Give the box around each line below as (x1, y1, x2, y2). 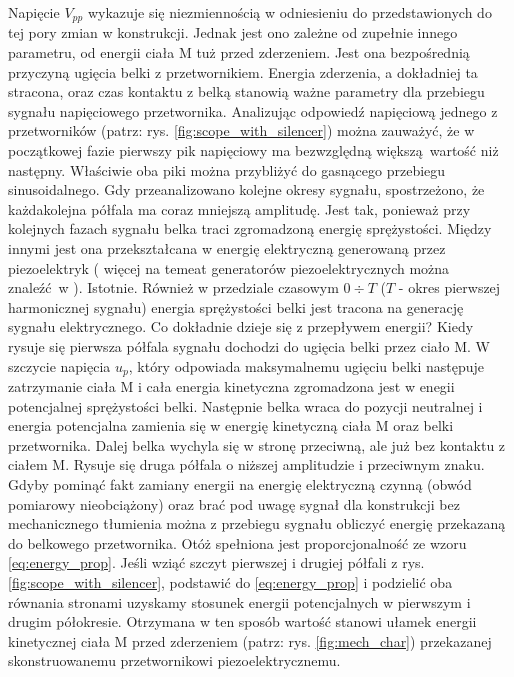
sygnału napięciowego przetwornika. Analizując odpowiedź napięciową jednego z (8, 100, 498, 121)
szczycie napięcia (8, 355, 111, 376)
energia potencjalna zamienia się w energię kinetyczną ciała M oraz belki (8, 415, 454, 436)
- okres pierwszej (398, 277, 501, 298)
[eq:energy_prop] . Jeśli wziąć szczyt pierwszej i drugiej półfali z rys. (8, 552, 425, 573)
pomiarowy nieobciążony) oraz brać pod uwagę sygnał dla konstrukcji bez (8, 493, 460, 514)
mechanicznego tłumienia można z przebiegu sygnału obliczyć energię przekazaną (8, 513, 506, 534)
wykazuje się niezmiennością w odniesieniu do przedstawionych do (87, 2, 492, 22)
